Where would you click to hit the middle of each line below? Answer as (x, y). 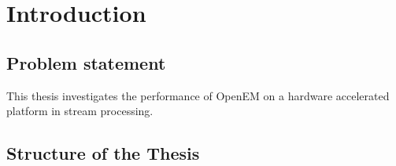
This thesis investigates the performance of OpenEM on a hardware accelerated (198, 95)
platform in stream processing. (80, 111)
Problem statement (86, 62)
